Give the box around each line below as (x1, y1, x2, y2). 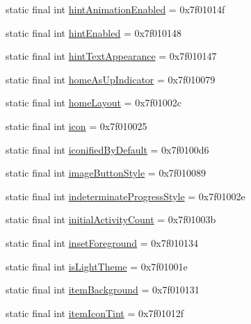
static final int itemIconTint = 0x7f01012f (6, 305, 184, 320)
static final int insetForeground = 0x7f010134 (6, 235, 198, 250)
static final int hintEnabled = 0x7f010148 (6, 25, 182, 40)
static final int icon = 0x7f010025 (6, 118, 147, 133)
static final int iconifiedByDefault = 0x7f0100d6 (6, 142, 209, 156)
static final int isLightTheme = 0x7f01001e (6, 259, 188, 273)
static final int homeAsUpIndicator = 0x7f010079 (6, 72, 216, 86)
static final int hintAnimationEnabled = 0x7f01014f (6, 2, 225, 16)
